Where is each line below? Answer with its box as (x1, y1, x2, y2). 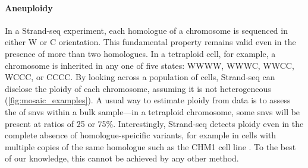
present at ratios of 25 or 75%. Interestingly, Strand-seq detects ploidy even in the (5, 117, 304, 129)
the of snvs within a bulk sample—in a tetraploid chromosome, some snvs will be (5, 105, 300, 118)
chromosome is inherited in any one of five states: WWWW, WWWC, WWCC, (5, 59, 294, 71)
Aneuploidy (5, 1, 53, 14)
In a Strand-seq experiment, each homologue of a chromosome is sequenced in (5, 24, 288, 36)
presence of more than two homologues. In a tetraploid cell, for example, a (5, 47, 276, 59)
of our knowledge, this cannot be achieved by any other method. (5, 152, 239, 164)
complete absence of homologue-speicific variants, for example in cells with (5, 129, 276, 141)
